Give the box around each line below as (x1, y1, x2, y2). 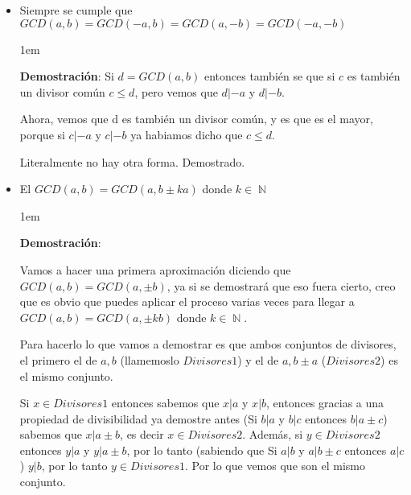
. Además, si (242, 426, 303, 443)
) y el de (237, 351, 279, 368)
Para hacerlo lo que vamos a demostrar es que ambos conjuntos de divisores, (19, 336, 397, 353)
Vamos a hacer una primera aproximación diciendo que (19, 261, 291, 278)
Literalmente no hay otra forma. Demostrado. (19, 153, 245, 170)
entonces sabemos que (111, 394, 220, 411)
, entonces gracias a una (266, 394, 384, 411)
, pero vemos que (134, 83, 218, 100)
